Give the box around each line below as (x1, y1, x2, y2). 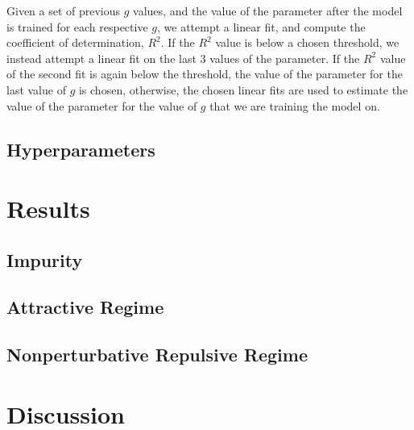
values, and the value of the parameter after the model (133, 2, 403, 19)
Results (6, 192, 90, 225)
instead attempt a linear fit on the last (6, 49, 197, 66)
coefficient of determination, (6, 34, 144, 51)
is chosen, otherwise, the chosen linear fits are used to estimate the (78, 81, 408, 98)
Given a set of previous (6, 2, 121, 19)
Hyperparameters (6, 136, 155, 161)
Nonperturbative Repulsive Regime (6, 342, 308, 367)
